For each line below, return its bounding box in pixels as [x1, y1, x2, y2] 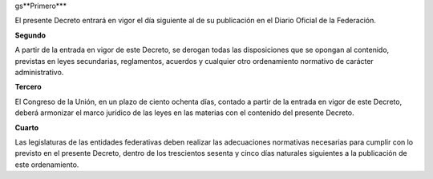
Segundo [14, 30, 47, 40]
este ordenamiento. [14, 160, 79, 169]
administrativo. [14, 67, 64, 77]
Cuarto [14, 122, 39, 132]
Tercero [14, 82, 42, 92]
